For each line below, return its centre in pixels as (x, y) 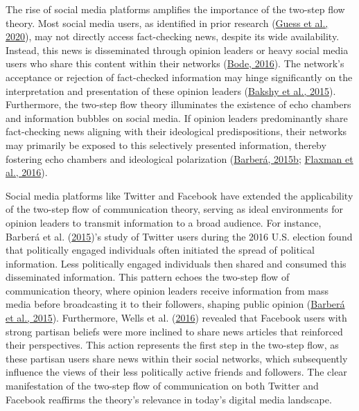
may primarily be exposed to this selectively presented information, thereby (166, 145)
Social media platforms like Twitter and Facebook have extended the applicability (179, 195)
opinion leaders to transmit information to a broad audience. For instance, (164, 222)
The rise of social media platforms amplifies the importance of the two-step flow (175, 9)
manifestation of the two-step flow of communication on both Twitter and (162, 386)
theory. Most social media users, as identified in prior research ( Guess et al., (167, 23)
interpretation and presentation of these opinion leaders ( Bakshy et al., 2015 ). (171, 90)
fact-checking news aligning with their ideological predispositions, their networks (176, 131)
